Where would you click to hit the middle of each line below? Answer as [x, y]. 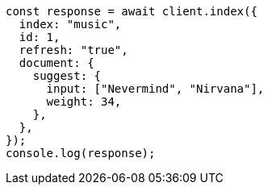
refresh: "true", [73, 50]
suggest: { [67, 76]
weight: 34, [84, 102]
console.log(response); [81, 153]
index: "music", [70, 24]
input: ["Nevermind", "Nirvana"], [155, 89]
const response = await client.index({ [132, 11]
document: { [57, 63]
